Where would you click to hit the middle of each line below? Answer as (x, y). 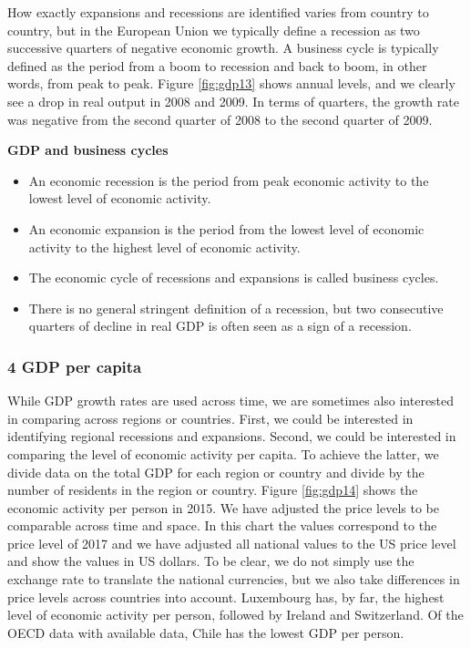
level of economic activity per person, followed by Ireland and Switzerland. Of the (235, 615)
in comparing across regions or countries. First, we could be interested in (210, 418)
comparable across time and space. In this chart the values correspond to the (222, 525)
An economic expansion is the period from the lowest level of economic (226, 228)
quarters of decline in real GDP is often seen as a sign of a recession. (220, 326)
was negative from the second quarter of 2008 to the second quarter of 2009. (220, 119)
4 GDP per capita (75, 366)
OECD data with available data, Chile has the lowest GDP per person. (206, 632)
